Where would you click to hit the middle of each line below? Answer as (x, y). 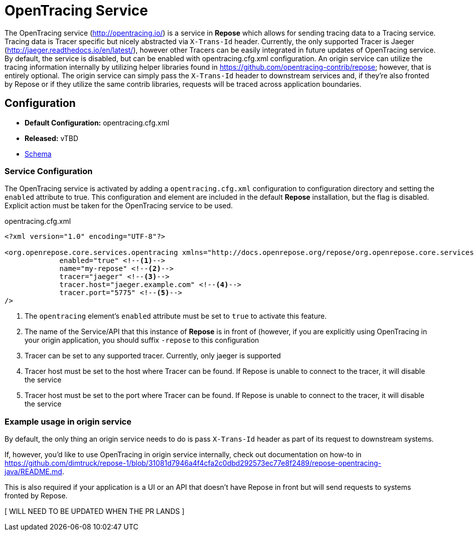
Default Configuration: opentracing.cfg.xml (97, 122)
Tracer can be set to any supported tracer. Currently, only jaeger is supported (153, 356)
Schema (38, 154)
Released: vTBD (52, 138)
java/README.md (33, 472)
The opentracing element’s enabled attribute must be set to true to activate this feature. (176, 316)
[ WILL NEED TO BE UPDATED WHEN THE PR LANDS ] (95, 511)
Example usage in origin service (68, 421)
